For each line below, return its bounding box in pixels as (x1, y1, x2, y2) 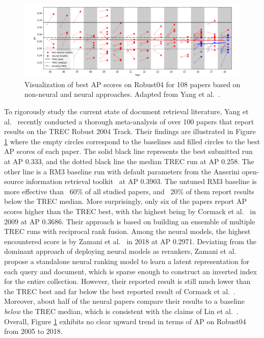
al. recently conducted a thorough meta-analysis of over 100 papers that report (4, 116, 254, 126)
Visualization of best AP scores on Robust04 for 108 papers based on (24, 79, 241, 89)
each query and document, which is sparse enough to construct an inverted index (4, 266, 257, 276)
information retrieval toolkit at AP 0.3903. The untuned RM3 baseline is (25, 176, 257, 187)
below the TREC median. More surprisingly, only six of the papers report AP (4, 196, 247, 206)
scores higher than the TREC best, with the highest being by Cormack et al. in (4, 205, 256, 216)
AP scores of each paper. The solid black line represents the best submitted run (4, 146, 253, 157)
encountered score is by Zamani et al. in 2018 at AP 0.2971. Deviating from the (4, 236, 256, 246)
